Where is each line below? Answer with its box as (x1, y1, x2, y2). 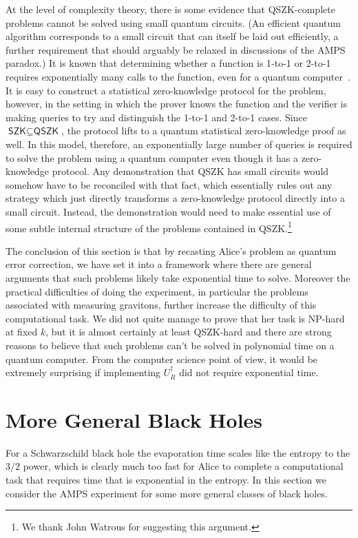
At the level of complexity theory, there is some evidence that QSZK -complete (6, 2, 335, 16)
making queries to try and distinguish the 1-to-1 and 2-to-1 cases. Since (6, 110, 307, 124)
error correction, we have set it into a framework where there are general (6, 257, 312, 271)
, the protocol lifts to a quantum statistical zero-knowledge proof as (61, 123, 346, 138)
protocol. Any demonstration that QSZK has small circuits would (52, 164, 329, 178)
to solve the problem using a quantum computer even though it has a (6, 150, 298, 165)
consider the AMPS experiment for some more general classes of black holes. (6, 486, 328, 500)
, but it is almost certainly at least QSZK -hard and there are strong (45, 324, 332, 339)
